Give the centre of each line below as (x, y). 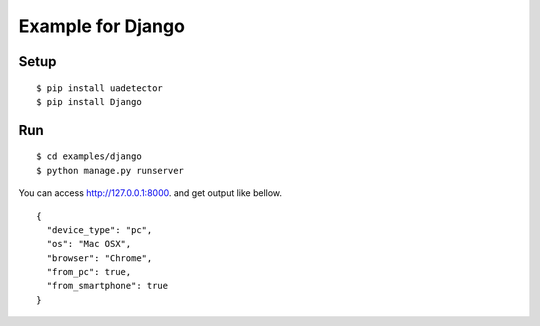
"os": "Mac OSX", (89, 244)
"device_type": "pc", (99, 229)
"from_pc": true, (89, 272)
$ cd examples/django (89, 156)
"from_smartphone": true (107, 286)
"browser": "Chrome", (99, 258)
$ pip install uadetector (100, 88)
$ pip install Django (89, 101)
